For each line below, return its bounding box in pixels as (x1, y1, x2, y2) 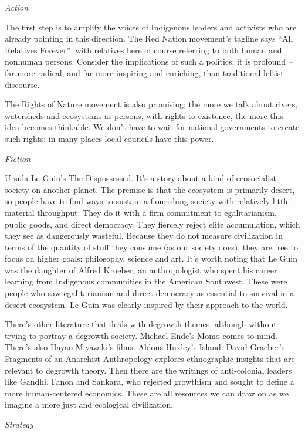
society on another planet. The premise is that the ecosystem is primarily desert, (5, 183, 295, 195)
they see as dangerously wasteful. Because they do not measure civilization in (5, 229, 283, 242)
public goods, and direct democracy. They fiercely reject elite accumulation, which (5, 218, 300, 230)
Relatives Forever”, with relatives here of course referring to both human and (5, 43, 282, 56)
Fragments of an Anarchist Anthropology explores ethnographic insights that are (5, 352, 295, 365)
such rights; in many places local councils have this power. (5, 132, 214, 144)
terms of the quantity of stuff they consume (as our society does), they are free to (5, 240, 298, 253)
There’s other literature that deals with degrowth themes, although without (5, 318, 277, 330)
